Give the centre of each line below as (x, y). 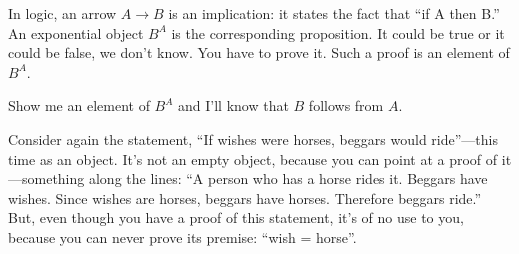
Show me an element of (79, 105)
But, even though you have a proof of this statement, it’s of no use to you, (236, 217)
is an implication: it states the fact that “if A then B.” (334, 13)
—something (46, 178)
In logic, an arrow (62, 13)
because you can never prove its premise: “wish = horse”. (182, 236)
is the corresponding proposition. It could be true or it (338, 32)
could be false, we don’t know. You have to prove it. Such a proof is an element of (259, 52)
